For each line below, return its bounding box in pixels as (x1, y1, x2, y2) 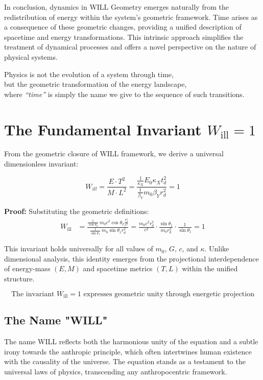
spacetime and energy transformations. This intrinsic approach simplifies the (4, 31, 244, 42)
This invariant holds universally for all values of (4, 243, 153, 254)
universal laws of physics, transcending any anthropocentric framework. (4, 366, 227, 377)
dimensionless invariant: (4, 158, 79, 169)
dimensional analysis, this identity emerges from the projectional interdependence (4, 253, 259, 264)
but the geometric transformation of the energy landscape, (4, 79, 187, 89)
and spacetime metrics (83, 263, 153, 274)
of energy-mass (4, 263, 51, 274)
